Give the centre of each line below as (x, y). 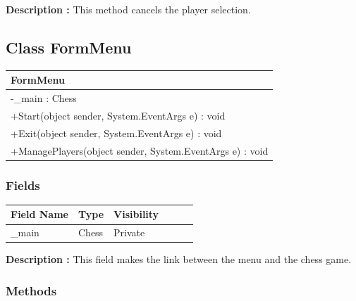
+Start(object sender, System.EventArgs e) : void (118, 115)
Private (129, 232)
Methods (31, 290)
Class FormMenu (69, 47)
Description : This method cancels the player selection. (128, 9)
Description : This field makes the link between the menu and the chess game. (179, 259)
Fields (23, 185)
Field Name (39, 214)
